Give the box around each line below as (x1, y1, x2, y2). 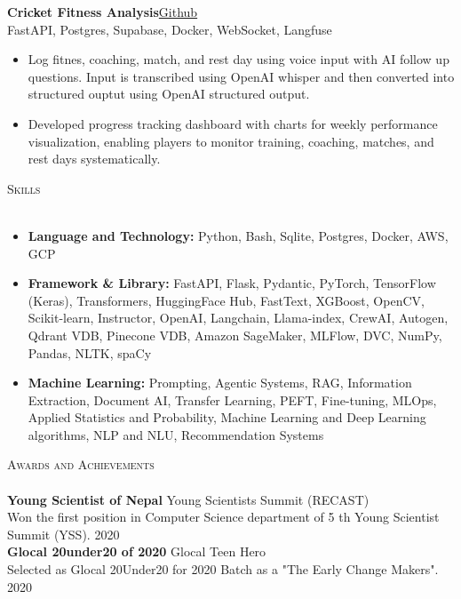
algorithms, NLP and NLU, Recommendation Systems (28, 425, 324, 443)
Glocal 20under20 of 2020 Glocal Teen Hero (7, 542, 266, 561)
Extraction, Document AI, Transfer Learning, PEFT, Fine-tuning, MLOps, (28, 390, 437, 409)
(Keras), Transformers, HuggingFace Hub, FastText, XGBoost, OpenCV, (28, 291, 425, 309)
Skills (7, 179, 41, 197)
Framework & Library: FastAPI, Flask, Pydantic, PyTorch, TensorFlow (28, 274, 436, 292)
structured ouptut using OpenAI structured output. (28, 84, 310, 103)
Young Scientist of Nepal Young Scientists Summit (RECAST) (7, 490, 370, 508)
